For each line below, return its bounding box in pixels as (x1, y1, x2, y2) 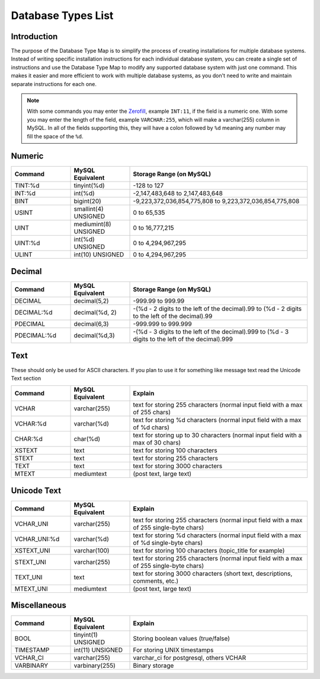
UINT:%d (14, 239, 40, 248)
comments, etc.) (133, 576, 179, 585)
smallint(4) (73, 205, 104, 213)
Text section (11, 375, 41, 382)
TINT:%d (14, 182, 40, 190)
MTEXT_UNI (14, 585, 48, 593)
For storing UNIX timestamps (133, 646, 214, 654)
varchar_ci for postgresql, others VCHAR (133, 653, 247, 662)
